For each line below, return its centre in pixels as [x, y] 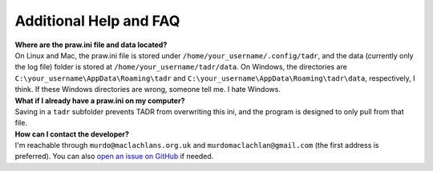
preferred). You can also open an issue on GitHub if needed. [114, 157]
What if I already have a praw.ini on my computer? [100, 101]
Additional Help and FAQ [97, 21]
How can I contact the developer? [72, 134]
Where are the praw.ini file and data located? [91, 45]
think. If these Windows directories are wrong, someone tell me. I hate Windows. [148, 89]
